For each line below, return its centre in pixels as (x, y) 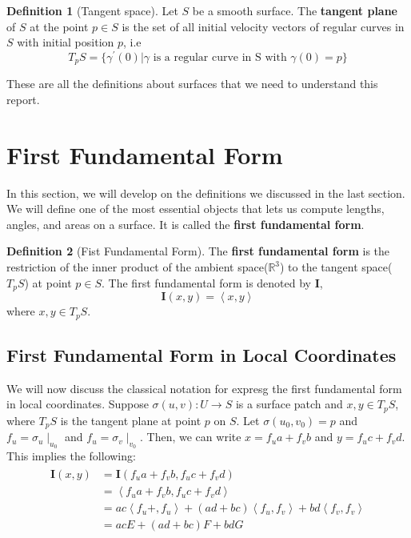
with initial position (66, 42)
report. (23, 99)
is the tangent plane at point (131, 420)
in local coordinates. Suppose (78, 404)
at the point (59, 26)
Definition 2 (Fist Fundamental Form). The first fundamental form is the (198, 251)
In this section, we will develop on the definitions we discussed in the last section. (206, 193)
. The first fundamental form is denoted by (206, 282)
